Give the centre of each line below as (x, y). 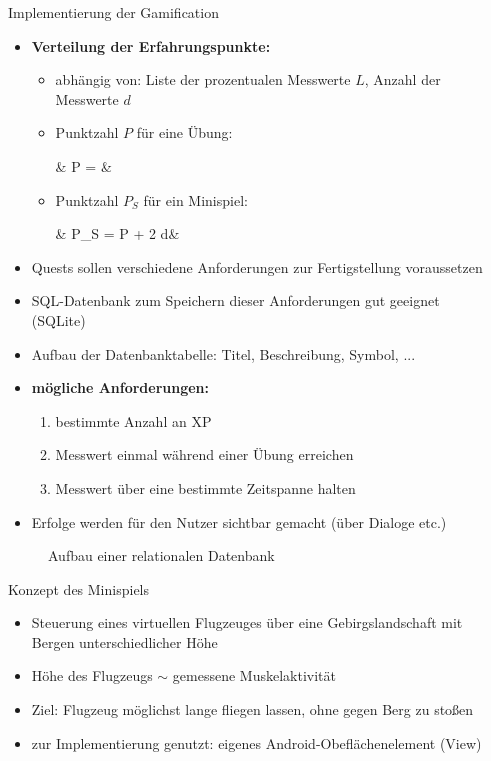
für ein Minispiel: (195, 199)
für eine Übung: (184, 132)
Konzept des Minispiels (79, 588)
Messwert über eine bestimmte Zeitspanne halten (205, 487)
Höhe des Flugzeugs (92, 675)
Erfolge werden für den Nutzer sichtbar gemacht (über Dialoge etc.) (239, 521)
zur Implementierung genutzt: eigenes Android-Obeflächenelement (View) (256, 742)
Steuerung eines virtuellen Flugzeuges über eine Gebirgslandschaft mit (247, 622)
